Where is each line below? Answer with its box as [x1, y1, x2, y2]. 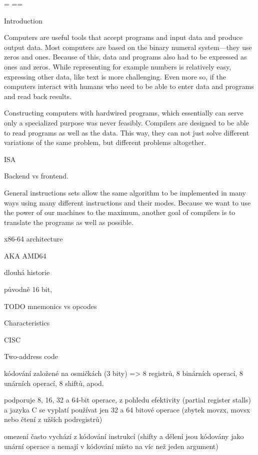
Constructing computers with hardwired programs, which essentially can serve [4, 107, 243, 118]
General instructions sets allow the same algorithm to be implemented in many [4, 187, 246, 197]
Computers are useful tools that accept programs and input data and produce [4, 32, 242, 42]
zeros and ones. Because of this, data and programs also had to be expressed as [4, 51, 247, 62]
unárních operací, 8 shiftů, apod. [4, 377, 104, 388]
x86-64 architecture [4, 233, 63, 244]
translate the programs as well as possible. [4, 216, 133, 227]
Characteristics [4, 317, 50, 328]
